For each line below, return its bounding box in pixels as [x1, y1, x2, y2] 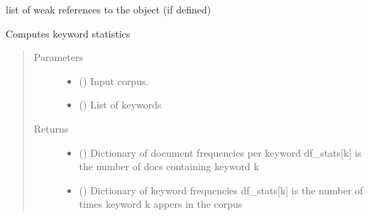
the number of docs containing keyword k [79, 159, 259, 174]
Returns [33, 121, 69, 135]
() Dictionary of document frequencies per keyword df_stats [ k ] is [79, 145, 362, 160]
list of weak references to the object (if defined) [6, 2, 211, 16]
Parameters [33, 50, 83, 65]
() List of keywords [79, 97, 162, 112]
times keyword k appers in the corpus [79, 196, 243, 211]
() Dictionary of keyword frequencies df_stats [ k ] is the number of [79, 182, 363, 197]
